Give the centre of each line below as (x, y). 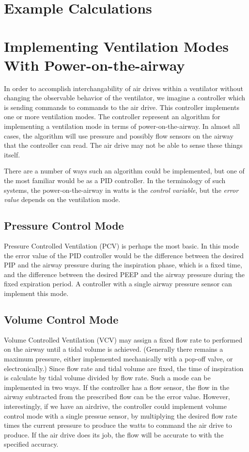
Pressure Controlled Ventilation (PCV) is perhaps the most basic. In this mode (121, 246)
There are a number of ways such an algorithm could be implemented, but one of (124, 171)
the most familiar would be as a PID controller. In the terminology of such (115, 180)
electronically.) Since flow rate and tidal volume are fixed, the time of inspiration (124, 368)
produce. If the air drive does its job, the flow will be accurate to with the (114, 434)
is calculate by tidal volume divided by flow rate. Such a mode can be (107, 378)
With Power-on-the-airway (94, 65)
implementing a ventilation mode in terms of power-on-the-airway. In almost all (122, 126)
